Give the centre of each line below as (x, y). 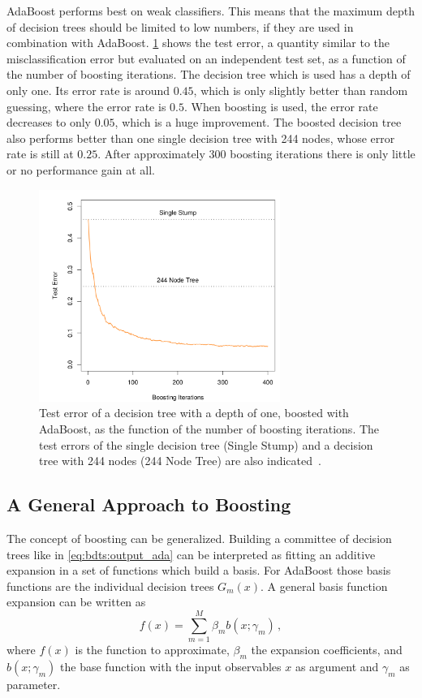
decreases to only (49, 122)
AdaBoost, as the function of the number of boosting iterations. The (209, 429)
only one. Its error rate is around (88, 90)
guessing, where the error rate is (86, 106)
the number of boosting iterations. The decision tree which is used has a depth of (209, 74)
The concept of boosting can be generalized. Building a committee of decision (199, 539)
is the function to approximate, (152, 650)
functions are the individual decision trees (110, 586)
